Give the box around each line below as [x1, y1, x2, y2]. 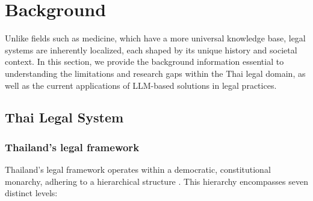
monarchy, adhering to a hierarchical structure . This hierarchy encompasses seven [5, 175, 308, 187]
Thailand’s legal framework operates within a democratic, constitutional [5, 163, 271, 176]
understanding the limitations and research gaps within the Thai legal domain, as [5, 67, 306, 79]
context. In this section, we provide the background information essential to [5, 55, 284, 68]
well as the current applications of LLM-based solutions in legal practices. [5, 79, 277, 91]
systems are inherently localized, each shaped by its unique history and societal [5, 43, 297, 56]
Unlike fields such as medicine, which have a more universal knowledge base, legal [5, 32, 306, 44]
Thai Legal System [5, 108, 124, 127]
